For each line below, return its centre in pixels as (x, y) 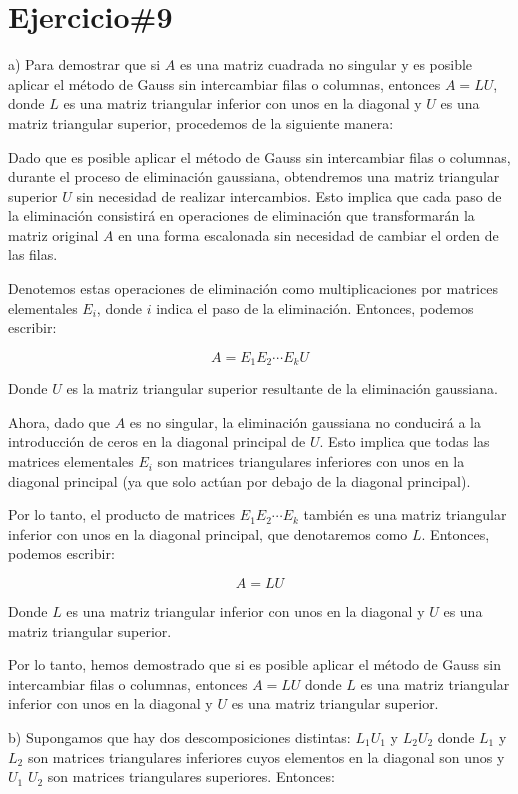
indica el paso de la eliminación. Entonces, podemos (315, 307)
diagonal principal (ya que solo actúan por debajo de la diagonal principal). (239, 480)
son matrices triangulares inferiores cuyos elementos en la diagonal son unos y (266, 756)
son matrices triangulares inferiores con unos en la (311, 461)
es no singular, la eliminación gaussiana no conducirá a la (305, 421)
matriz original (53, 234)
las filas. (33, 254)
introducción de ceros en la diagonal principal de (157, 441)
